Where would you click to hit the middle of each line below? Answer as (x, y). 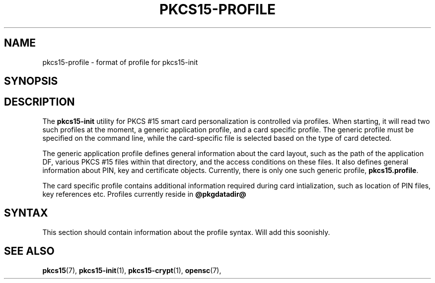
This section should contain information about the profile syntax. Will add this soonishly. (186, 232)
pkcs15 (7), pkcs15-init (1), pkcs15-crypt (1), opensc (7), (132, 270)
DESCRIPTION (39, 102)
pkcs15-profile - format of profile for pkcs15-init (120, 62)
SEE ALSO (29, 251)
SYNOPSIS (31, 81)
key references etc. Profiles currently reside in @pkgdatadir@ (144, 194)
